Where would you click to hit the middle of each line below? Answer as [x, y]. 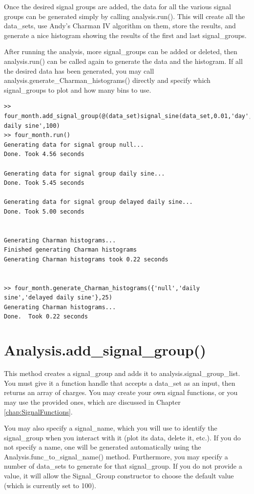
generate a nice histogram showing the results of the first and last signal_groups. [125, 35]
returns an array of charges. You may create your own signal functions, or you [121, 392]
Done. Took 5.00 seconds [44, 211]
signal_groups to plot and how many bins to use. [78, 89]
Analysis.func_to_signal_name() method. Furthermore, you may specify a [116, 456]
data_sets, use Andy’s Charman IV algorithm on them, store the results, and [120, 26]
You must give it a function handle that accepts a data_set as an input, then [120, 383]
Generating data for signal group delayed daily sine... [98, 202]
